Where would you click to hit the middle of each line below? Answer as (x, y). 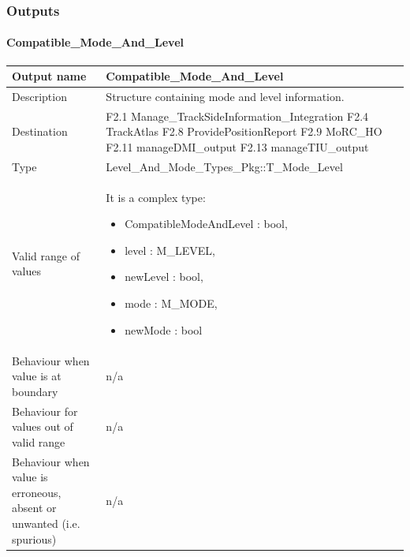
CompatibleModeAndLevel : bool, (206, 224)
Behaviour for (45, 411)
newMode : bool (164, 329)
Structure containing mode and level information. (225, 96)
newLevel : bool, (164, 277)
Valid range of (46, 255)
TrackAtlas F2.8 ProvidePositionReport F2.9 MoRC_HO (244, 131)
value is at (37, 376)
